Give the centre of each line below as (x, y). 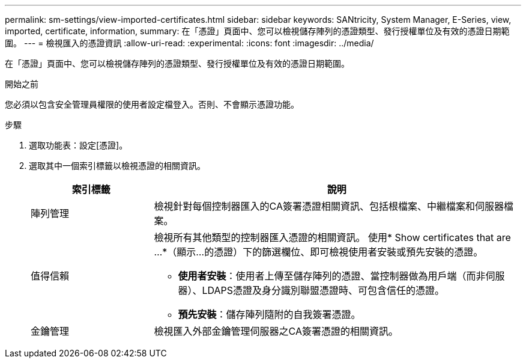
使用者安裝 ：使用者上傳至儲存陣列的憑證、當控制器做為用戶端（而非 (332, 276)
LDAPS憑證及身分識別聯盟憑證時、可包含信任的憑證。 (323, 290)
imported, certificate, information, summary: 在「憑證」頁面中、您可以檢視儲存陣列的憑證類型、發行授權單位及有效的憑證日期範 (257, 31)
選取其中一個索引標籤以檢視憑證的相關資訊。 (117, 166)
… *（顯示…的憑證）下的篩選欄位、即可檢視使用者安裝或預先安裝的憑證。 (319, 252)
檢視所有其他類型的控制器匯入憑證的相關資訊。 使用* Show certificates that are (332, 237)
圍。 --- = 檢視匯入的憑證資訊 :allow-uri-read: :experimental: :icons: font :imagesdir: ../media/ (189, 43)
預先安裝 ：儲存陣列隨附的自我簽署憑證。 (269, 314)
